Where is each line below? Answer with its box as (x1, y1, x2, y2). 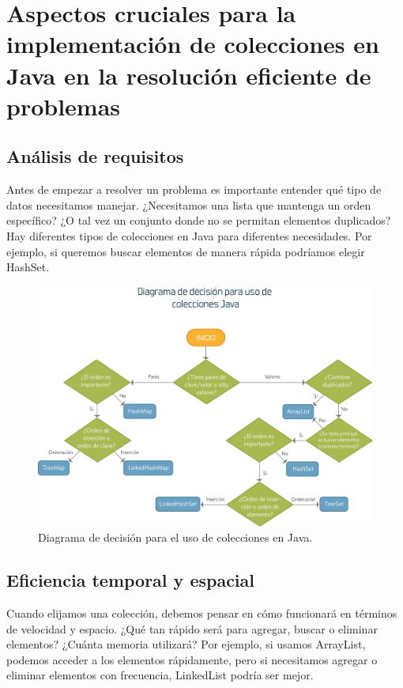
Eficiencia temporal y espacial (6, 568, 255, 592)
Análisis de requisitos (6, 144, 184, 168)
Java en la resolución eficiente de (6, 59, 371, 91)
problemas (6, 89, 121, 122)
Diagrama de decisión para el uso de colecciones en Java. (38, 529, 313, 546)
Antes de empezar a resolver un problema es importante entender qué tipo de (6, 181, 382, 198)
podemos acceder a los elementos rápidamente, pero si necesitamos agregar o (6, 651, 378, 667)
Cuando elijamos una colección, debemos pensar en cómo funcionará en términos (6, 605, 397, 622)
